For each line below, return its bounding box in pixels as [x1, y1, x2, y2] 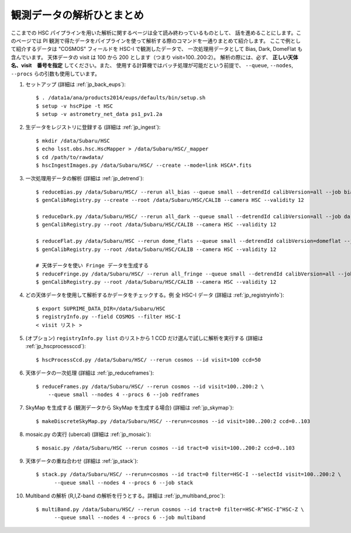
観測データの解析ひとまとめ [11, 9, 144, 22]
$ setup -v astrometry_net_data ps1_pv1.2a [36, 111, 163, 118]
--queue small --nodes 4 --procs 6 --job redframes [47, 391, 199, 398]
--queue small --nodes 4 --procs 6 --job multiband [54, 514, 206, 521]
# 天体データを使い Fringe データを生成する [36, 262, 149, 269]
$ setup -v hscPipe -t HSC [36, 102, 113, 109]
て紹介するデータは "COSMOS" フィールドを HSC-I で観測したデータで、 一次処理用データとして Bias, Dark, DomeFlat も [11, 46, 303, 53]
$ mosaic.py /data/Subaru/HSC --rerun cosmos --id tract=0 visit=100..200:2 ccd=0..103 [36, 445, 295, 451]
